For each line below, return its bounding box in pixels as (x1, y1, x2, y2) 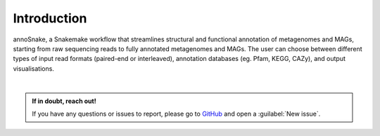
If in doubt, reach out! (32, 97, 96, 105)
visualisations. (13, 64, 54, 73)
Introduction (13, 11, 87, 26)
